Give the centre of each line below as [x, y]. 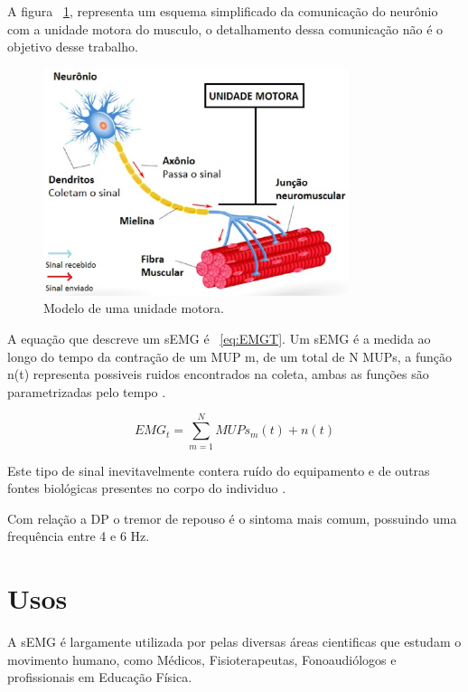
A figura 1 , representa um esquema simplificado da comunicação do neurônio [223, 11]
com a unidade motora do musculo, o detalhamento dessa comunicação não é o [225, 28]
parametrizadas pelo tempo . [87, 391]
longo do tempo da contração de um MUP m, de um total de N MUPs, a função [230, 356]
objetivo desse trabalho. [73, 47]
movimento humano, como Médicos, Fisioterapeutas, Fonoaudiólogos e [202, 659]
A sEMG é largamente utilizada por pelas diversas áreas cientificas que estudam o [234, 642]
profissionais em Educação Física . [100, 677]
